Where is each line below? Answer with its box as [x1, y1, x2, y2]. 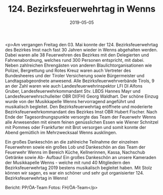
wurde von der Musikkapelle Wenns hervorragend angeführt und [5, 98, 135, 104]
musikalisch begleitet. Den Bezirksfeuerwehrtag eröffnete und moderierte [5, 104, 153, 109]
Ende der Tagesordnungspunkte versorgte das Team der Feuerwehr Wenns [5, 114, 157, 120]
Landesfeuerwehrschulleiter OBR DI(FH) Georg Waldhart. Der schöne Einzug [5, 93, 159, 99]
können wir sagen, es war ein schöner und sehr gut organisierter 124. [5, 170, 145, 176]
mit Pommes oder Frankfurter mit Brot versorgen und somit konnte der [5, 124, 146, 130]
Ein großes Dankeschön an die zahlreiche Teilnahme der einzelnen [5, 139, 139, 144]
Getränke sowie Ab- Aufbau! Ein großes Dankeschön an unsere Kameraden [5, 154, 157, 160]
